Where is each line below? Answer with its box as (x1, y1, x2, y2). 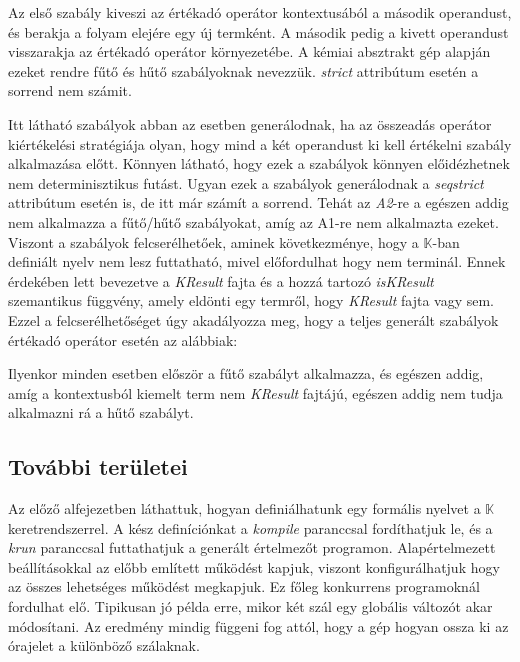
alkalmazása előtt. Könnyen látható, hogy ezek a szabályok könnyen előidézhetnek (8, 153, 510, 174)
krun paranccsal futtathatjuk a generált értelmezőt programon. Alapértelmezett (8, 537, 496, 558)
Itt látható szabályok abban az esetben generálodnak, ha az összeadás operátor (8, 113, 492, 134)
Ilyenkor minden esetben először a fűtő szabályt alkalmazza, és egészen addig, (8, 363, 484, 384)
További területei (8, 451, 188, 482)
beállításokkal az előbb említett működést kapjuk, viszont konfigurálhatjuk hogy (8, 556, 500, 577)
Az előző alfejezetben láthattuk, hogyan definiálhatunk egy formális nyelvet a (8, 498, 481, 519)
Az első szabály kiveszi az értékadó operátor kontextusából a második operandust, (8, 2, 512, 22)
